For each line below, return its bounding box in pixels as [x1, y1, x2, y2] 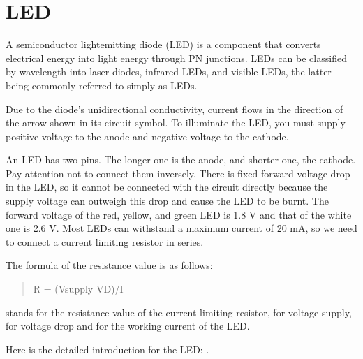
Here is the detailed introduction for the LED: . [6, 342, 209, 356]
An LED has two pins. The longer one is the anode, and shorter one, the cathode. [6, 152, 356, 167]
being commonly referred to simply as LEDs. [6, 78, 198, 92]
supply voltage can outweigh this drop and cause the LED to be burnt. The [6, 193, 329, 208]
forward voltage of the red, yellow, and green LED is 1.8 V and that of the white [6, 207, 352, 221]
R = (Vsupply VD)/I [33, 281, 124, 296]
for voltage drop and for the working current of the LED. [6, 318, 250, 333]
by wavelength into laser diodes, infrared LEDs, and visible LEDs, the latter [6, 64, 332, 79]
